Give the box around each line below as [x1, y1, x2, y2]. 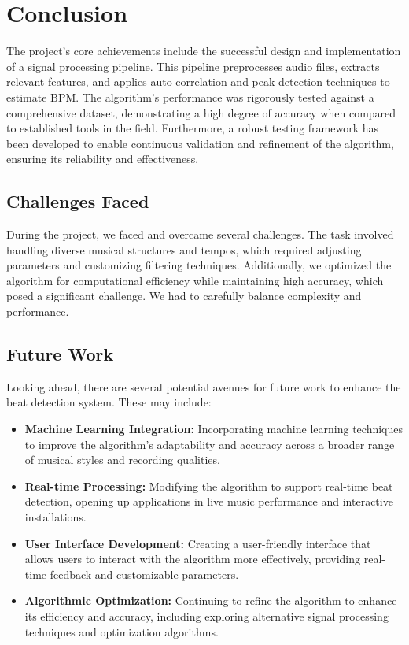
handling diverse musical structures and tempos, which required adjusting [6, 241, 362, 258]
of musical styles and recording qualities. [24, 451, 220, 468]
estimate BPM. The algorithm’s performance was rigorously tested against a [6, 88, 374, 105]
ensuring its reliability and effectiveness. [6, 150, 199, 167]
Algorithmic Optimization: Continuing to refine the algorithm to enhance [24, 592, 397, 609]
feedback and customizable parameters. [50, 565, 239, 582]
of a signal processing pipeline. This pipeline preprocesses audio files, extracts [6, 57, 380, 74]
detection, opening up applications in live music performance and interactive [24, 493, 393, 510]
